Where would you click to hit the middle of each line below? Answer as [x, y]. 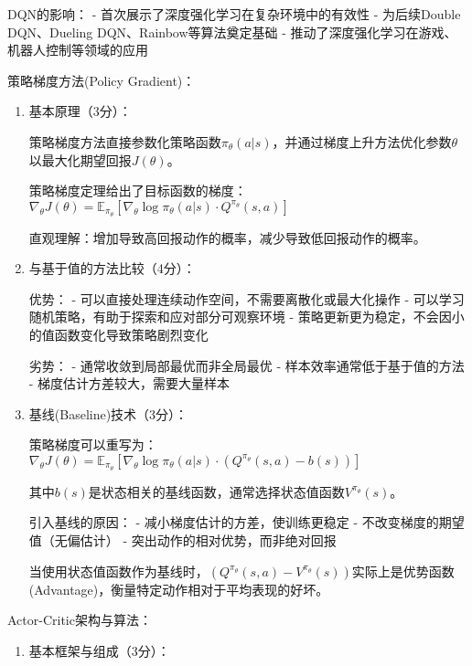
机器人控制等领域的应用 [78, 50]
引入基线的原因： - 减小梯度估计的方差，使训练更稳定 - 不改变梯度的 [234, 522]
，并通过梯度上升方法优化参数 [362, 141]
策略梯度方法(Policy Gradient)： [102, 80]
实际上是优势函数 [403, 571]
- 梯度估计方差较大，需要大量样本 [129, 383]
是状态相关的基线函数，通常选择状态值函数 [216, 491]
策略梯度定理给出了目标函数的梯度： [138, 190]
